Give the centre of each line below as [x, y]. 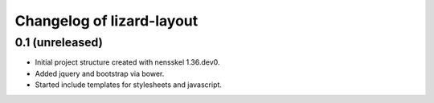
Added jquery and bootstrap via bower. [100, 73]
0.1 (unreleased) [59, 42]
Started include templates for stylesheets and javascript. [129, 85]
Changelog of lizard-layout [106, 21]
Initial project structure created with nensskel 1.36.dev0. [127, 62]
